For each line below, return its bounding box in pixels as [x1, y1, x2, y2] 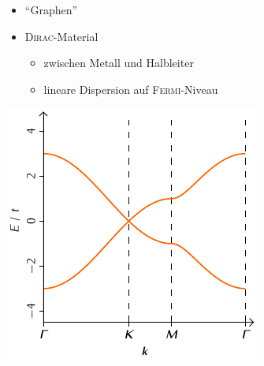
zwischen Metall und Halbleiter [43, 54, 194, 71]
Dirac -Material [24, 28, 99, 44]
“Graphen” [24, 2, 78, 17]
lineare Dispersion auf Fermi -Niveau [43, 80, 218, 97]
